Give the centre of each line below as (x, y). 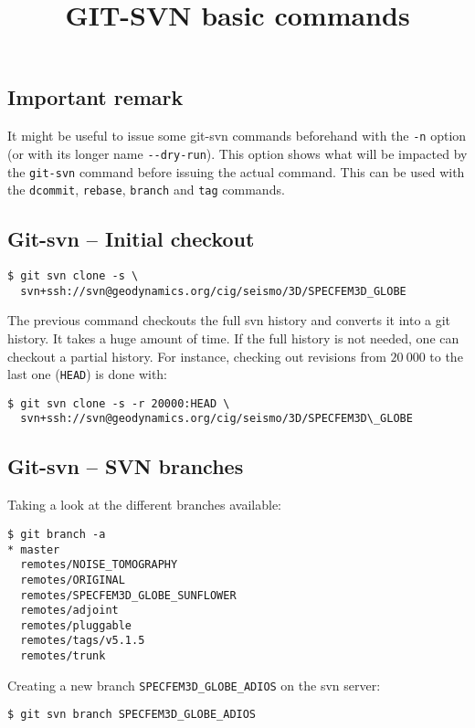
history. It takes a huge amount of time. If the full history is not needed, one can (233, 338)
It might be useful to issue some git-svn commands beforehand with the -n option (237, 136)
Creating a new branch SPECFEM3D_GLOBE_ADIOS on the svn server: (194, 685)
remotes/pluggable (76, 625)
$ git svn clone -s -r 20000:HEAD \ (119, 403)
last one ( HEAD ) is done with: (88, 374)
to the (446, 356)
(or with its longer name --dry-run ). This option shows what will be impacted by (237, 153)
